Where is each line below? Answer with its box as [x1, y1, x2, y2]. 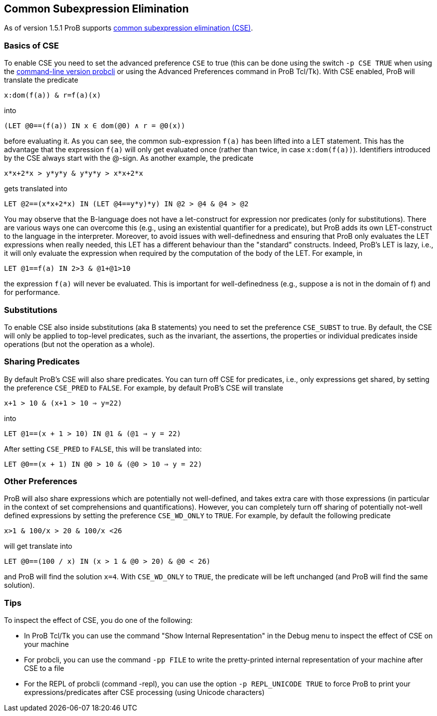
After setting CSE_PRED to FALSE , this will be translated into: [4, 444, 202, 453]
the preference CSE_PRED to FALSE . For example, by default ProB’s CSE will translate [4, 383, 283, 392]
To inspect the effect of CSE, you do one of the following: [4, 616, 193, 625]
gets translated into [4, 184, 67, 193]
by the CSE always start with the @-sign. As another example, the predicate [4, 154, 254, 163]
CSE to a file [24, 664, 64, 673]
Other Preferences [4, 476, 77, 487]
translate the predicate [4, 76, 78, 85]
